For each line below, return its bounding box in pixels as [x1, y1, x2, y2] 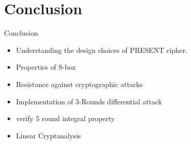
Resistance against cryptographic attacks [16, 78, 143, 89]
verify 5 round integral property [16, 113, 115, 124]
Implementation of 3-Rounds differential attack [16, 96, 162, 106]
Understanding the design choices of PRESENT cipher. [16, 44, 187, 55]
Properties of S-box [16, 62, 76, 72]
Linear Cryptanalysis [16, 130, 81, 140]
